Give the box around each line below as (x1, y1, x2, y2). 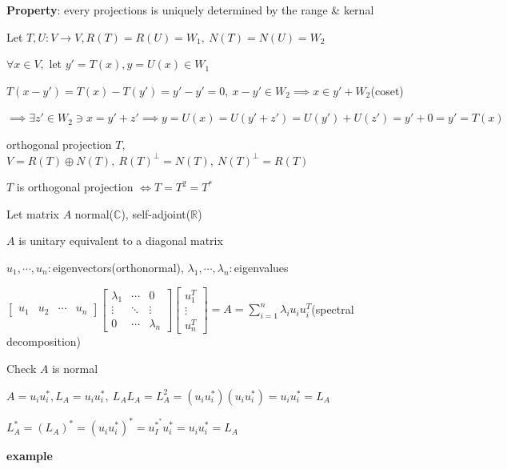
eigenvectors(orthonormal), (52, 259, 184, 275)
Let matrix (6, 205, 59, 222)
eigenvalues (234, 259, 289, 275)
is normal (52, 360, 98, 376)
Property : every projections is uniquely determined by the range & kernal (6, 2, 374, 18)
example (6, 447, 53, 464)
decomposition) (6, 333, 82, 350)
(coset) (370, 82, 404, 98)
